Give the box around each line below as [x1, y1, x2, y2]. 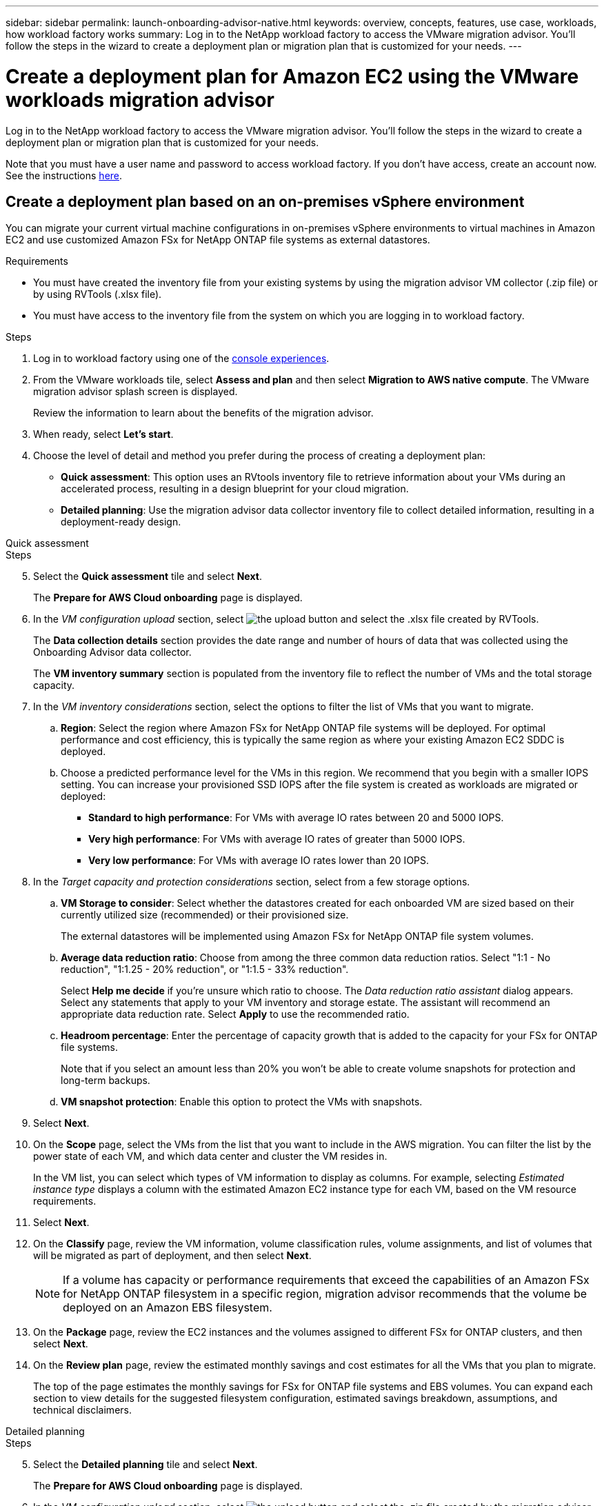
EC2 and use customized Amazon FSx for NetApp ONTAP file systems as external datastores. [6, 234, 430, 246]
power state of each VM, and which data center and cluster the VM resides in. [33, 1150, 387, 1163]
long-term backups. [61, 1074, 150, 1087]
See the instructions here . [6, 169, 123, 181]
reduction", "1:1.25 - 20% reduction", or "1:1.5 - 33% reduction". [61, 963, 349, 976]
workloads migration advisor [6, 88, 274, 112]
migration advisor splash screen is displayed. [33, 385, 238, 398]
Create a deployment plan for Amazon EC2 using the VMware [6, 64, 579, 88]
